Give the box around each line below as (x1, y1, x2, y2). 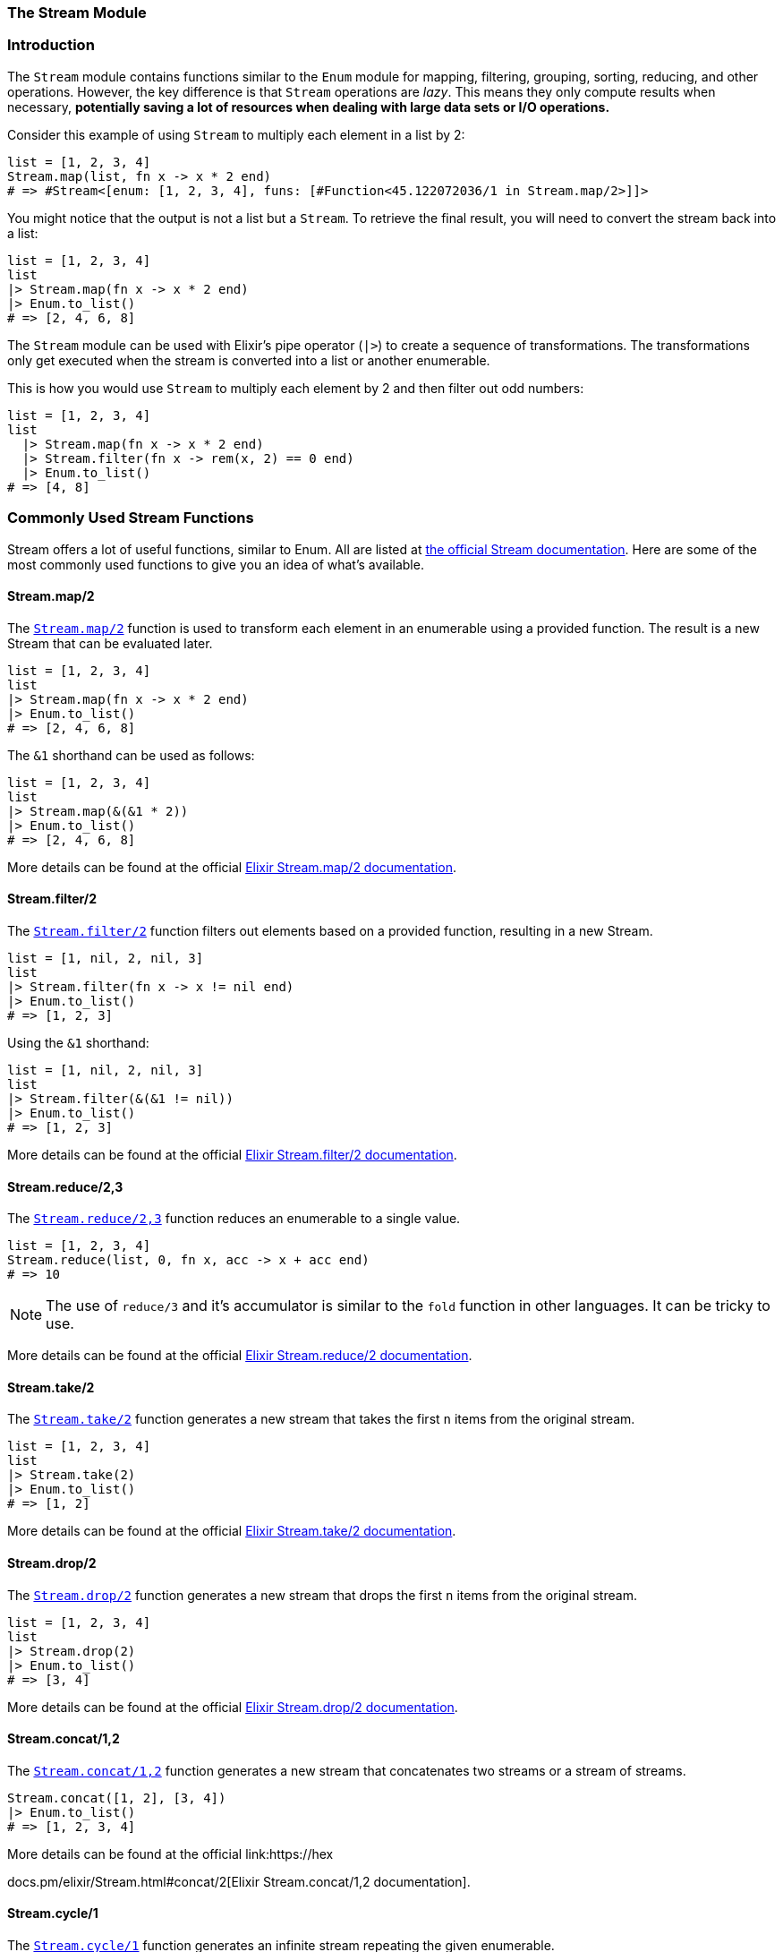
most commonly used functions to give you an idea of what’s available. (7, 556, 424, 572)
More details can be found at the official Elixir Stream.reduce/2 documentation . (7, 1348, 472, 1364)
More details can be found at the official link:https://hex (7, 1845, 334, 1862)
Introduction (7, 36, 95, 55)
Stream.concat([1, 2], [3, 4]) (7, 1790, 226, 1805)
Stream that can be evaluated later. (7, 635, 213, 651)
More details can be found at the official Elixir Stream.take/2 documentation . (7, 1523, 456, 1539)
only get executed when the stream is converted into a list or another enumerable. (7, 352, 490, 368)
